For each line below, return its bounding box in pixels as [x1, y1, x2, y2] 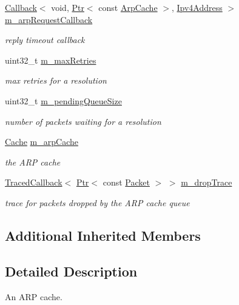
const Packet [103, 176, 150, 189]
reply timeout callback [5, 33, 85, 46]
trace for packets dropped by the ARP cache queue [5, 196, 190, 209]
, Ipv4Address [171, 1, 223, 13]
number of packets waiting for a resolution [5, 115, 161, 127]
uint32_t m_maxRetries [5, 53, 96, 66]
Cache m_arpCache [5, 135, 78, 148]
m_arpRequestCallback [5, 13, 93, 25]
